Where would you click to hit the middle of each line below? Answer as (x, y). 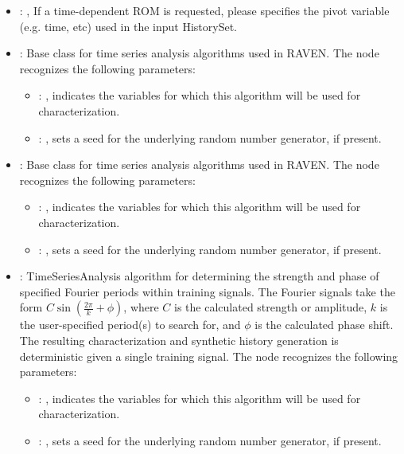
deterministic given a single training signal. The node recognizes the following (209, 356)
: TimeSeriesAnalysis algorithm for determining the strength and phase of (199, 276)
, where (141, 307)
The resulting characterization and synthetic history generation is (179, 340)
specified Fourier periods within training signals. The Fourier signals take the (207, 291)
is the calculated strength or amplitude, (271, 307)
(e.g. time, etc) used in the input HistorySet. (128, 26)
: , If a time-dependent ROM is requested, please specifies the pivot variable (204, 10)
